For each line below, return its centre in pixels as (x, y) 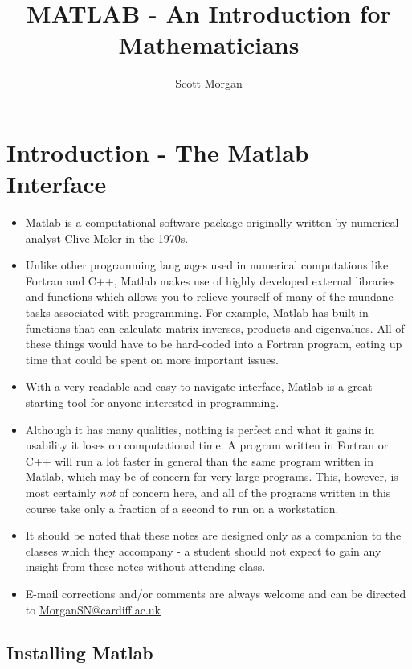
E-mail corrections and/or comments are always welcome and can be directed (216, 593)
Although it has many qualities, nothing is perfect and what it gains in (200, 429)
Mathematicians (209, 45)
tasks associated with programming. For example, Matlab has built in (197, 312)
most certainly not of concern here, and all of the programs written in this (208, 492)
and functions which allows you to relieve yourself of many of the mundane (209, 296)
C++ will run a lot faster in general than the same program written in (200, 460)
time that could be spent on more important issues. (152, 359)
